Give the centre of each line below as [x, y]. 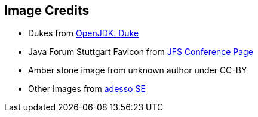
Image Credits [47, 10]
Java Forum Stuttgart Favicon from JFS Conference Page [141, 52]
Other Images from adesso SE [87, 89]
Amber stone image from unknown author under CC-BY [138, 70]
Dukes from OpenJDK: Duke [84, 33]
